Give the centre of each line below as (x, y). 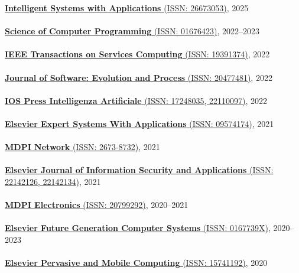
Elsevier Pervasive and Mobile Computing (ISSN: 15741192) (125, 263)
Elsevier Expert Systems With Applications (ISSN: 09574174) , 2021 (139, 123)
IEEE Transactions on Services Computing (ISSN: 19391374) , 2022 (137, 54)
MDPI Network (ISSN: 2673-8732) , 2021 (82, 147)
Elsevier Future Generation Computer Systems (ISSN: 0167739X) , (138, 228)
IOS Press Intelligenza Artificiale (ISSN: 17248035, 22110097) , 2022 (136, 100)
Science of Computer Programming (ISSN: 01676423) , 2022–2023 (132, 31)
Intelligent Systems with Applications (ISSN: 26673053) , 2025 (127, 8)
